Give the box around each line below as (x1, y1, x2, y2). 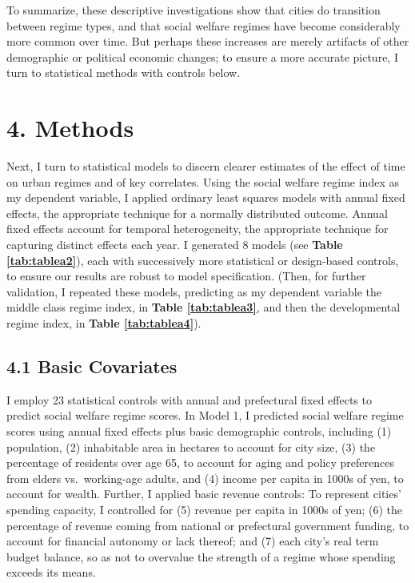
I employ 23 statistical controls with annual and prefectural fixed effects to (6, 391, 372, 408)
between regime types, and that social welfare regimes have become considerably (6, 17, 401, 34)
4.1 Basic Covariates (6, 354, 178, 379)
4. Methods (6, 111, 134, 144)
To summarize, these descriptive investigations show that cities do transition (6, 2, 381, 18)
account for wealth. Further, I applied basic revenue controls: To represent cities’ (6, 485, 401, 502)
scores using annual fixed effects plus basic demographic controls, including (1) (6, 423, 392, 440)
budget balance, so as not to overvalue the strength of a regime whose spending (6, 548, 396, 565)
